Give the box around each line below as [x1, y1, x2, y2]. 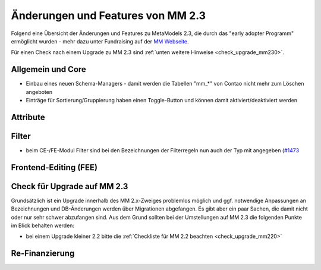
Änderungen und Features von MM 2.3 [11, 9, 206, 22]
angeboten [26, 88, 53, 95]
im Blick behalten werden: [11, 222, 74, 229]
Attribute [11, 112, 45, 122]
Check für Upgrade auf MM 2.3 [11, 181, 128, 191]
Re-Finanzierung [11, 249, 75, 259]
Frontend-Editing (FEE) [11, 162, 98, 172]
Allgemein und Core [11, 64, 86, 74]
